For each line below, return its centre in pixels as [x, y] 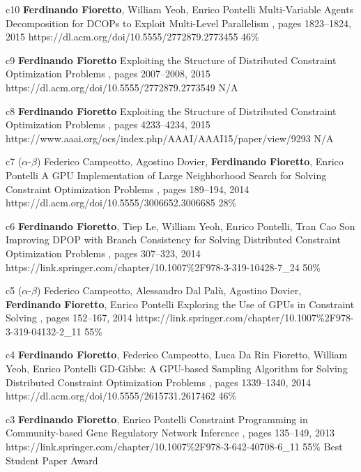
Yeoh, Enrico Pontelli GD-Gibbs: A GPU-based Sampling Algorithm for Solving [177, 368]
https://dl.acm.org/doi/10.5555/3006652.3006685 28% [121, 203]
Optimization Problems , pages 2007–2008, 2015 [108, 74]
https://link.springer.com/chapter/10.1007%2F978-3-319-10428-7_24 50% [163, 267]
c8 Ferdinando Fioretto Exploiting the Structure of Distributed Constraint [171, 111]
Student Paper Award [52, 460]
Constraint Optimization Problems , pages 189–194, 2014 [128, 189]
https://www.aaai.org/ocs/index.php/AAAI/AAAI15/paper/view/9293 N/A [170, 138]
